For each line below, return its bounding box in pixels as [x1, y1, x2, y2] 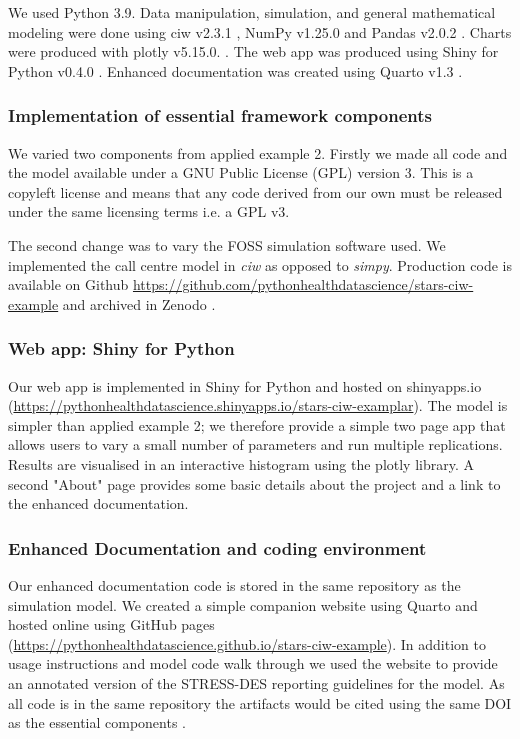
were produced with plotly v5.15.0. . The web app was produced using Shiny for [8, 41, 499, 62]
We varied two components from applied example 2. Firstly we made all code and [8, 142, 508, 163]
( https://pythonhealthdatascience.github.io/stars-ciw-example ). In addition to [8, 633, 486, 654]
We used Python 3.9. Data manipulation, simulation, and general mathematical [8, 2, 496, 22]
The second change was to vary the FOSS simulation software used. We [8, 234, 446, 255]
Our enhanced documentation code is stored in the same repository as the [8, 574, 461, 595]
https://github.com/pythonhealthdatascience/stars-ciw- [132, 274, 474, 295]
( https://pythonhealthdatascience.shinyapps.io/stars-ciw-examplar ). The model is [8, 395, 508, 416]
